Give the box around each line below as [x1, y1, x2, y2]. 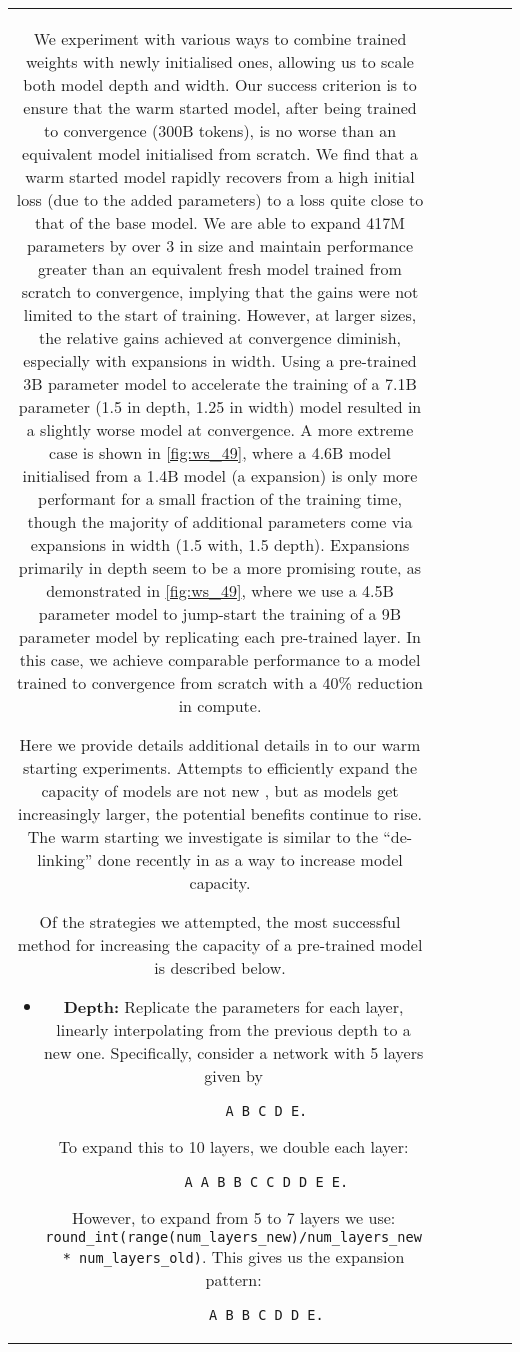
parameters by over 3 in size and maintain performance [26, 234, 414, 257]
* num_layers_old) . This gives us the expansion [62, 1245, 405, 1268]
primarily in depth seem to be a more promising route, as [18, 556, 422, 579]
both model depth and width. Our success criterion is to [23, 73, 417, 96]
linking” [37, 848, 93, 871]
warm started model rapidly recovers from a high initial [25, 165, 415, 188]
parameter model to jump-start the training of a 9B [38, 602, 402, 625]
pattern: [205, 1268, 262, 1291]
